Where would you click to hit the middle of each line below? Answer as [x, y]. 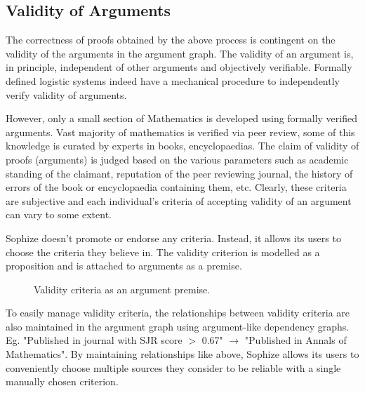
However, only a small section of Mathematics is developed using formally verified [181, 118]
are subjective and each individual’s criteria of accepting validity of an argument [179, 200]
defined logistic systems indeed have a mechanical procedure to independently [173, 80]
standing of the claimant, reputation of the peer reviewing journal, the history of [179, 173]
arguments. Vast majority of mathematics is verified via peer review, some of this [180, 132]
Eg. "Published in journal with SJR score [94, 340]
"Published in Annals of [296, 340]
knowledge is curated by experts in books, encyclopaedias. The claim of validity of [182, 146]
